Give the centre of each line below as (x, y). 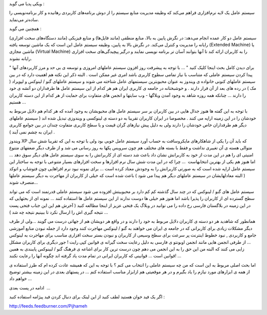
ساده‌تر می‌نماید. (24, 19)
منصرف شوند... (23, 182)
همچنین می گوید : (25, 29)
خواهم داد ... (21, 278)
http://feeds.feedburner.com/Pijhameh (48, 306)
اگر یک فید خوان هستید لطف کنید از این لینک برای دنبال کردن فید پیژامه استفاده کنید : (87, 297)
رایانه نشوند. (21, 58)
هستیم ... (18, 102)
